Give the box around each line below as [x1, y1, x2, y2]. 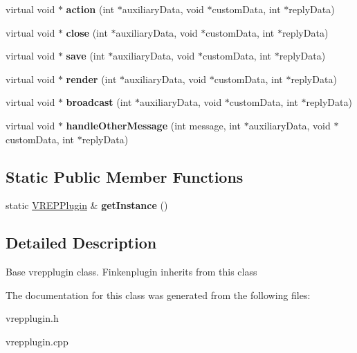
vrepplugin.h [6, 311, 59, 325]
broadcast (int [66, 95, 132, 109]
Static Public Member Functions [6, 165, 244, 187]
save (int [66, 48, 105, 63]
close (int [66, 25, 108, 39]
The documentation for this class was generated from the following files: [6, 287, 311, 302]
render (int [66, 71, 117, 86]
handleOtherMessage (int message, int [66, 118, 241, 132]
